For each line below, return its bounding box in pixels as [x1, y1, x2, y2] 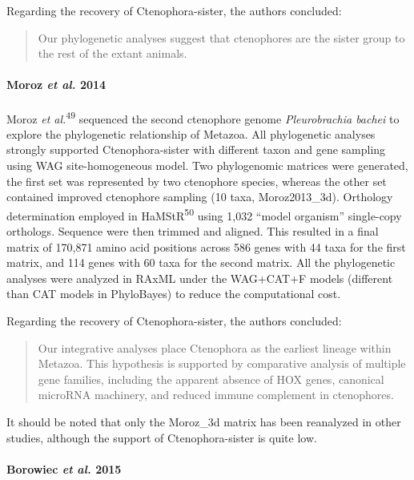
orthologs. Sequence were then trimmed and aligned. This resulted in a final [6, 223, 379, 240]
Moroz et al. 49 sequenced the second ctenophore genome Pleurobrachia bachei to [6, 107, 400, 127]
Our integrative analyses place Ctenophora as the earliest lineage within [38, 339, 392, 356]
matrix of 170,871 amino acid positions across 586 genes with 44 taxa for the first [6, 238, 406, 255]
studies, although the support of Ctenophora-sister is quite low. [6, 429, 317, 446]
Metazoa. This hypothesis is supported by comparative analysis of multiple [38, 355, 406, 372]
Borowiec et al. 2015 [6, 460, 122, 477]
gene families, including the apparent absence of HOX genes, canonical [38, 370, 384, 387]
